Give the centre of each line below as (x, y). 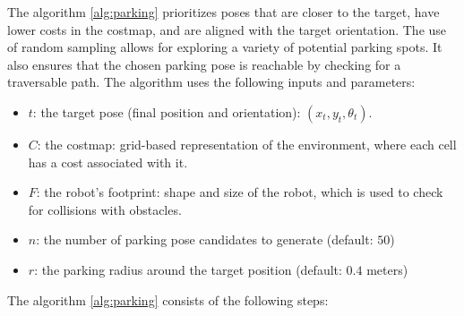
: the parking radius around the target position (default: (188, 269)
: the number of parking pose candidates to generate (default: (205, 239)
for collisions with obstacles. (105, 209)
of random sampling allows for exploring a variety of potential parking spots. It (225, 47)
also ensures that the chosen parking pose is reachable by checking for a (204, 64)
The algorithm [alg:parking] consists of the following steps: (168, 299)
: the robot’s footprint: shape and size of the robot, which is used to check (240, 192)
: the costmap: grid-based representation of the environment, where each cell (247, 144)
